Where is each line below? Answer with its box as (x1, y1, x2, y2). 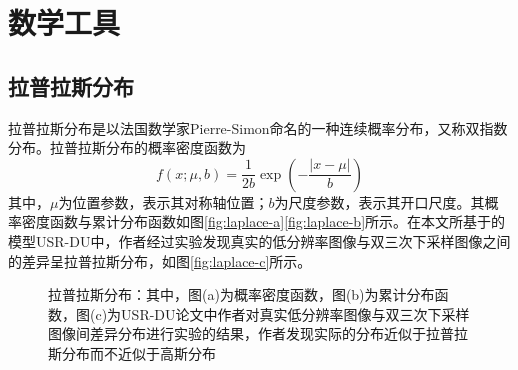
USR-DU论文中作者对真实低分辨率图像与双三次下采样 (121, 303, 470, 324)
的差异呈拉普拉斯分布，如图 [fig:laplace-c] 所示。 (8, 250, 312, 271)
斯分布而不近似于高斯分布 (48, 342, 216, 363)
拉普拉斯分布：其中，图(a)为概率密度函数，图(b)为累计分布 (48, 284, 435, 305)
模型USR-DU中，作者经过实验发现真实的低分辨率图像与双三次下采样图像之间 (8, 230, 511, 251)
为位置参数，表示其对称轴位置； (58, 191, 269, 212)
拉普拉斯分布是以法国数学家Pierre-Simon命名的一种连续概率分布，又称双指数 (8, 117, 508, 138)
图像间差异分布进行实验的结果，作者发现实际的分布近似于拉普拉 (48, 323, 468, 344)
